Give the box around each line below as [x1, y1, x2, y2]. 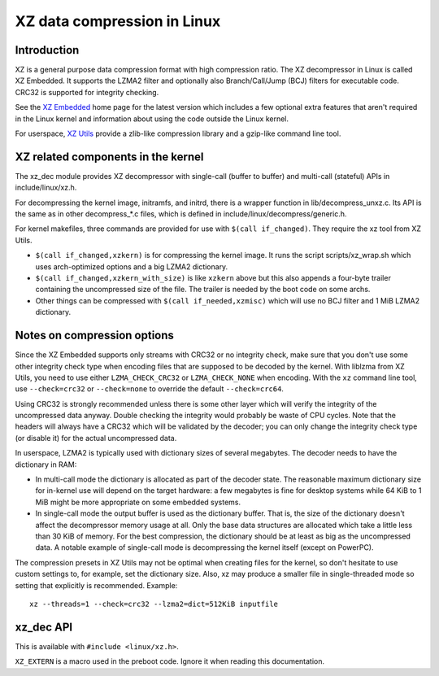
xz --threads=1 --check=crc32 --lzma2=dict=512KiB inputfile [29, 599, 278, 608]
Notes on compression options [15, 329, 175, 342]
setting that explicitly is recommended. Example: [15, 580, 178, 590]
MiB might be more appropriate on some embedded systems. [35, 497, 241, 507]
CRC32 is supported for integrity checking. [15, 87, 159, 97]
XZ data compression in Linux [15, 12, 221, 30]
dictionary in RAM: [15, 460, 77, 469]
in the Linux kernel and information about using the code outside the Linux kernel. [15, 114, 289, 124]
